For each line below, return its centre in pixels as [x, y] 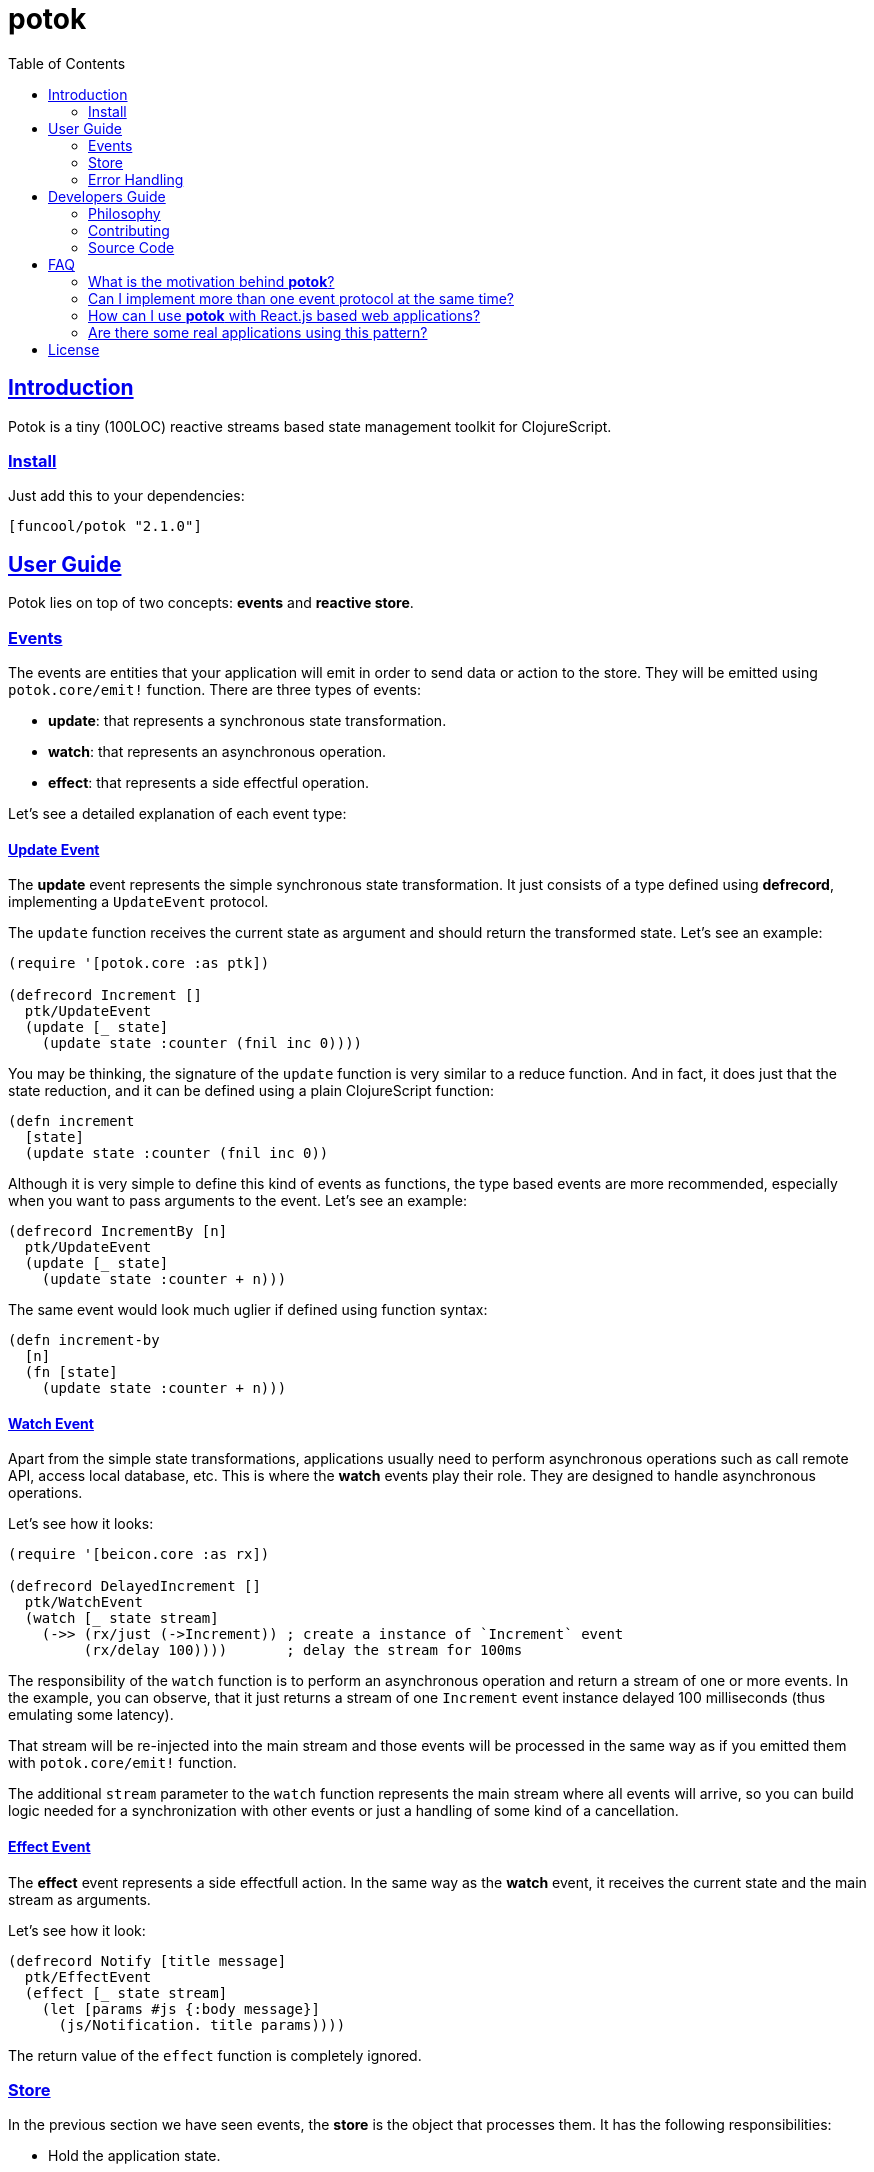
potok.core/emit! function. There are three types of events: [214, 689]
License [74, 349]
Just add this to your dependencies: [126, 496]
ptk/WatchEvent [83, 1602]
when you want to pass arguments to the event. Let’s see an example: [237, 1201]
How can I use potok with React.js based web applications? [284, 315]
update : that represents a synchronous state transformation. [247, 720]
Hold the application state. [134, 2156]
